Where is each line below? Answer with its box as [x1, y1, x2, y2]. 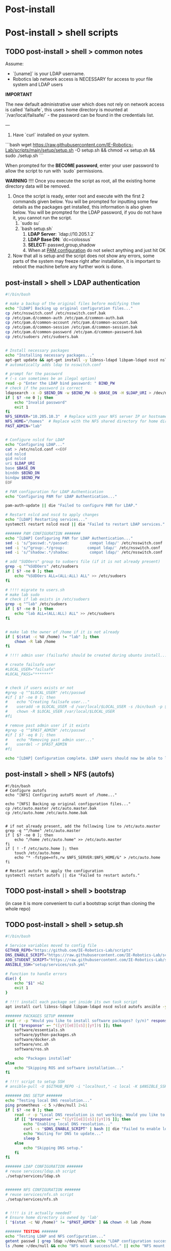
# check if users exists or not [5, 685, 74, 690]
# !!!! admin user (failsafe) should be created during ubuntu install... [5, 653, 167, 658]
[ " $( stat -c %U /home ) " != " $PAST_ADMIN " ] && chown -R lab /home [5, 1220, 152, 1225]
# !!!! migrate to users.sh [5, 587, 65, 592]
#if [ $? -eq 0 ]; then [5, 732, 56, 738]
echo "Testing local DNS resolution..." [5, 1098, 93, 1103]
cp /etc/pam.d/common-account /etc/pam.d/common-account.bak [5, 320, 138, 325]
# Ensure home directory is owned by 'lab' [5, 1215, 99, 1220]
